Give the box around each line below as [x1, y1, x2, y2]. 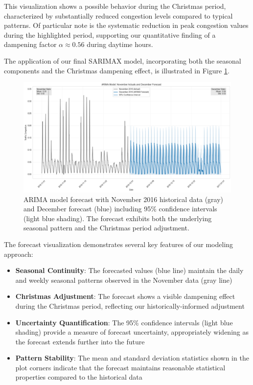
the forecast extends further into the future [15, 336, 145, 346]
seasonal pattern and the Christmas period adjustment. [23, 223, 189, 233]
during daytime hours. [87, 39, 153, 49]
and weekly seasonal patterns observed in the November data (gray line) [15, 274, 232, 285]
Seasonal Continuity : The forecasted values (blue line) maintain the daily [15, 265, 244, 275]
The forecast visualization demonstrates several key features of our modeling [4, 239, 233, 249]
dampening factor [4, 39, 57, 49]
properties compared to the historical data [15, 372, 142, 382]
